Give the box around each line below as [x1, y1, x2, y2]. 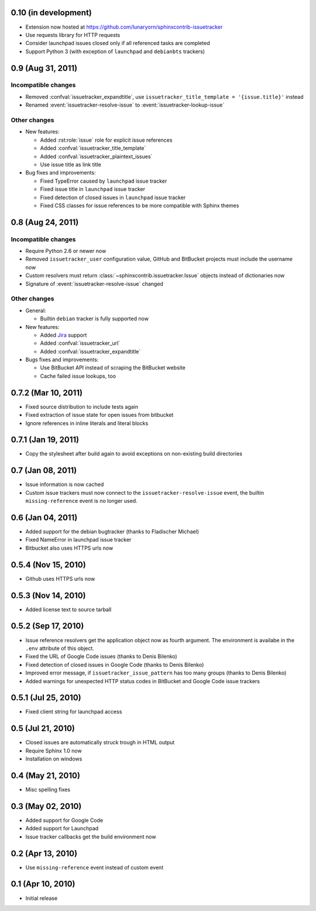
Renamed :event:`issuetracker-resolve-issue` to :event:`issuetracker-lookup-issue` [25, 101, 225, 108]
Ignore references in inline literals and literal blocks [25, 419, 149, 427]
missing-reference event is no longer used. [25, 498, 138, 505]
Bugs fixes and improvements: [25, 356, 99, 363]
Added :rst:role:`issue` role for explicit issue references [40, 136, 173, 143]
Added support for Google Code [25, 817, 104, 824]
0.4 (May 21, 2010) [11, 770, 80, 780]
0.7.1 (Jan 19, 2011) [11, 435, 80, 445]
